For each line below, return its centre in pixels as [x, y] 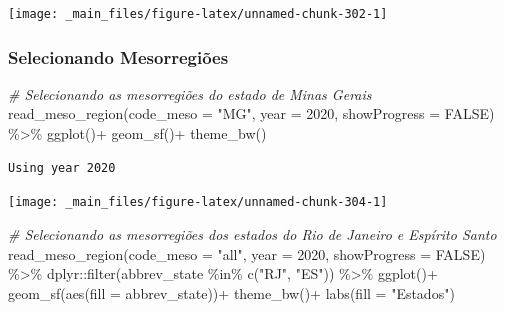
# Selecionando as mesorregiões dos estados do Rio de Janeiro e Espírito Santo [252, 233]
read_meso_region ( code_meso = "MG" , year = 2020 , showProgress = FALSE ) [251, 113]
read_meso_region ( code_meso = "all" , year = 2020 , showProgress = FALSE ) [247, 253]
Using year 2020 [62, 167]
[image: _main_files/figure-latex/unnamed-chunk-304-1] [198, 202]
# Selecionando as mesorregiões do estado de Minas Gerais [190, 93]
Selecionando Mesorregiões [118, 56]
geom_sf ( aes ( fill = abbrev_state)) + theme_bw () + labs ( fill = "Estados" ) [231, 292]
